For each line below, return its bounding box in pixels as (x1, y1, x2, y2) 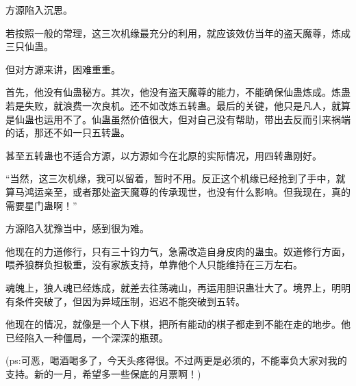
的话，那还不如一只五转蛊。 (5, 125, 130, 140)
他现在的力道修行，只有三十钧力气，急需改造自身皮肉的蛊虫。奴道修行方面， (5, 244, 351, 258)
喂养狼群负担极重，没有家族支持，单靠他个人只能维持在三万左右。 (5, 257, 303, 272)
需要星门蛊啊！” (5, 198, 77, 212)
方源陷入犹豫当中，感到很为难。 (5, 221, 149, 235)
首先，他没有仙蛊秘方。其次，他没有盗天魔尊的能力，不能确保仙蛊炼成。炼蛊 (5, 85, 351, 99)
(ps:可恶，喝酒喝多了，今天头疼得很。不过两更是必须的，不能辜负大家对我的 (5, 353, 347, 368)
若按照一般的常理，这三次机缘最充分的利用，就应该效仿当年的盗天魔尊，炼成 (5, 25, 351, 40)
